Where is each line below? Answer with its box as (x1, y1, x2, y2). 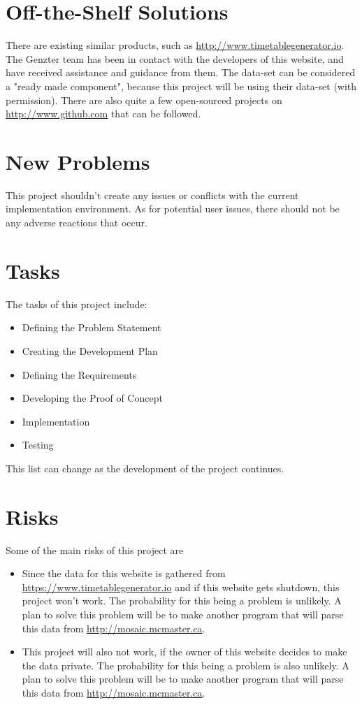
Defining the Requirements (22, 367, 137, 381)
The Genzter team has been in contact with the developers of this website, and (6, 51, 344, 66)
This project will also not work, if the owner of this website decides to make (22, 644, 347, 659)
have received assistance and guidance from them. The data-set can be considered (6, 65, 356, 80)
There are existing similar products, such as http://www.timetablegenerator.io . (6, 38, 345, 52)
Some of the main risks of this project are (6, 542, 184, 557)
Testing (22, 437, 54, 452)
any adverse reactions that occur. (6, 215, 147, 229)
